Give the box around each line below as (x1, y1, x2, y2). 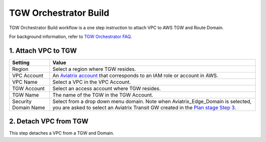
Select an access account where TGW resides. (52, 85, 161, 92)
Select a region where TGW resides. (52, 66, 136, 72)
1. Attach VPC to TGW (9, 46, 77, 55)
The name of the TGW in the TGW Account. (52, 91, 154, 98)
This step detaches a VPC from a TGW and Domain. (9, 130, 114, 136)
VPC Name (12, 78, 38, 85)
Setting (12, 59, 30, 66)
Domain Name (12, 104, 45, 111)
